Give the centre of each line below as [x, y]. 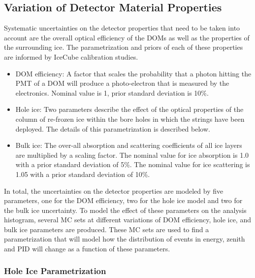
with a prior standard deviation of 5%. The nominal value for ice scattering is [133, 164]
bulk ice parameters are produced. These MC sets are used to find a [107, 229]
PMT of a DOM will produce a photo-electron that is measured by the [122, 83]
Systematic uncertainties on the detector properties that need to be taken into [122, 28]
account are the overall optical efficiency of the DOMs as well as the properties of [127, 37]
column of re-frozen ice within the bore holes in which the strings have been [130, 119]
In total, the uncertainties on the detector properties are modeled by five [114, 191]
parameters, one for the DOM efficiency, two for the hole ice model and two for [123, 200]
